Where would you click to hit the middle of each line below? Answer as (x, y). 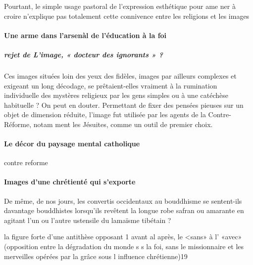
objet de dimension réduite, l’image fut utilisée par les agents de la (105, 114)
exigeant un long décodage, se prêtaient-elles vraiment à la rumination (111, 85)
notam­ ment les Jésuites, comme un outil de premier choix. (123, 124)
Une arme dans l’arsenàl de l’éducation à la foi (85, 35)
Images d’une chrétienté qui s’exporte (70, 182)
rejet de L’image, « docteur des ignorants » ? (84, 54)
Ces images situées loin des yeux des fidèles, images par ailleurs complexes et (120, 75)
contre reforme (26, 162)
